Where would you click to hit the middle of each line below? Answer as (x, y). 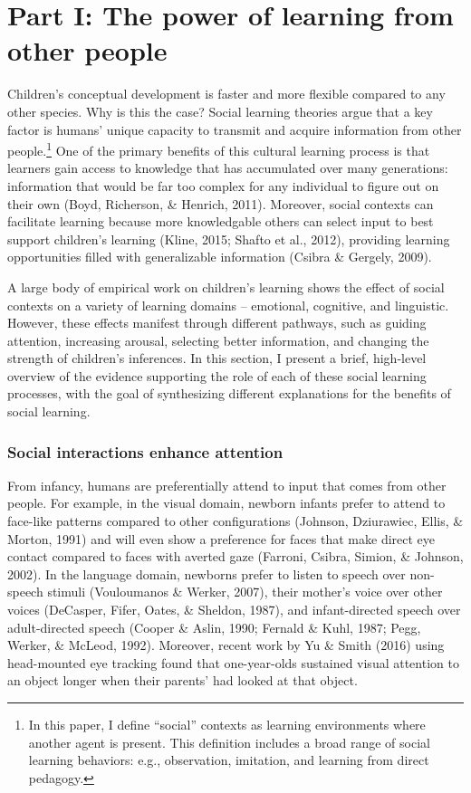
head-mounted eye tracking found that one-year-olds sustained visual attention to (233, 662)
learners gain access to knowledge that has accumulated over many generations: (228, 168)
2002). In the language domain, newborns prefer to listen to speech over (207, 573)
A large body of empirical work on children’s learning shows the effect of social (226, 287)
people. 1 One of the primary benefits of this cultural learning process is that (219, 149)
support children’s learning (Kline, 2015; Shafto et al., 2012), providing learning (229, 239)
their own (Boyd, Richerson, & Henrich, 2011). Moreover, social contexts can (221, 203)
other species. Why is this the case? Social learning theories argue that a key (220, 111)
